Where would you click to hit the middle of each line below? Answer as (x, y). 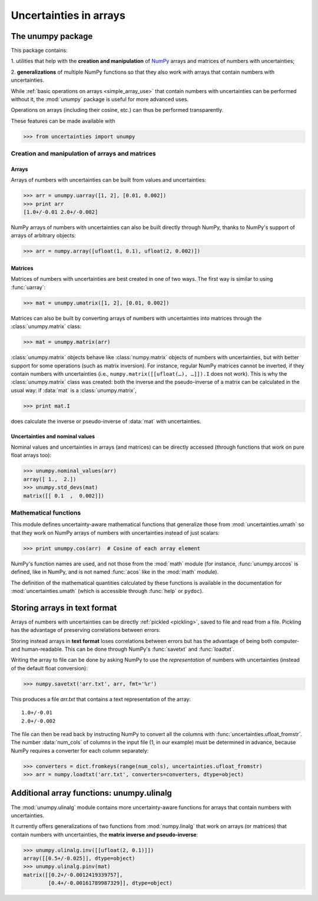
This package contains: (39, 51)
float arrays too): (31, 455)
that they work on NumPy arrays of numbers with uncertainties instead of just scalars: (115, 532)
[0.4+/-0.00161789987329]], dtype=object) (110, 883)
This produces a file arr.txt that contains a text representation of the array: (101, 699)
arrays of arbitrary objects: (43, 236)
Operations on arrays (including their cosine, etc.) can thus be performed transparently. (117, 110)
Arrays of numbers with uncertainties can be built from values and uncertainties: (108, 180)
